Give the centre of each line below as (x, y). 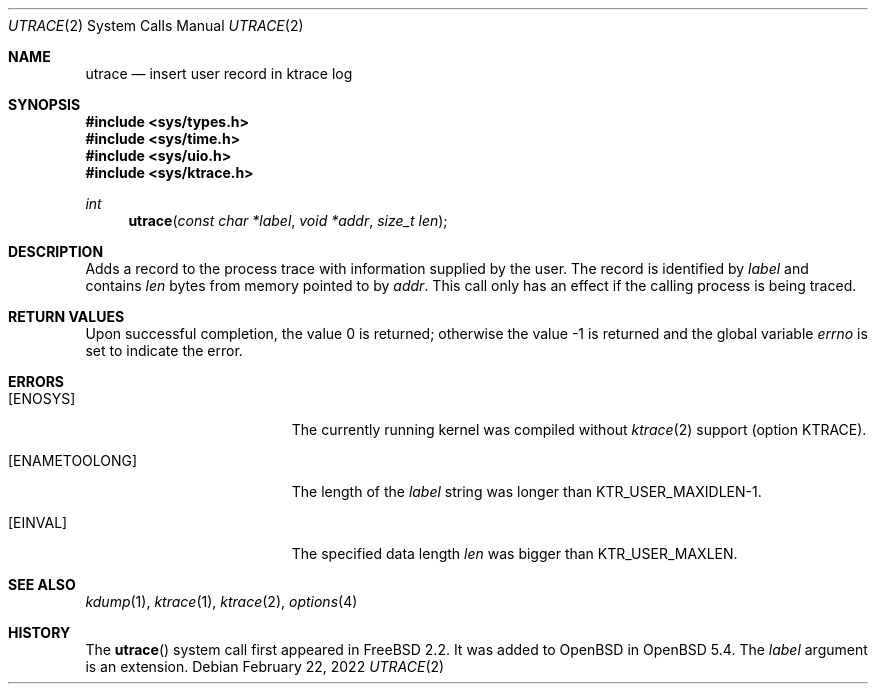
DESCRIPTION (56, 251)
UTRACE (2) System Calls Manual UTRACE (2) (156, 25)
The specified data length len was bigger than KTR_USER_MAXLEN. (514, 553)
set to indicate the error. (164, 350)
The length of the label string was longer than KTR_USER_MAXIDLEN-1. (526, 491)
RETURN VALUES (66, 316)
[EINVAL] (38, 522)
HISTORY (39, 632)
